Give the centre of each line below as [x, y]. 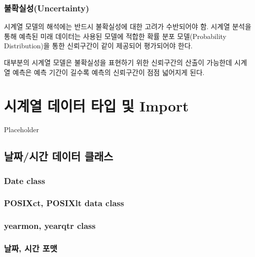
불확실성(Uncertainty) [47, 8]
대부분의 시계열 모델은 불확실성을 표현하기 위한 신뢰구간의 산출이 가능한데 [118, 62]
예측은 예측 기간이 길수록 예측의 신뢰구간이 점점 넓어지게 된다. [109, 72]
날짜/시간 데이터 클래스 [59, 156]
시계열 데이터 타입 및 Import [96, 106]
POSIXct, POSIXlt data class [64, 203]
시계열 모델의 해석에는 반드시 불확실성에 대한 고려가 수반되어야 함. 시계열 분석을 [128, 26]
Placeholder [22, 129]
